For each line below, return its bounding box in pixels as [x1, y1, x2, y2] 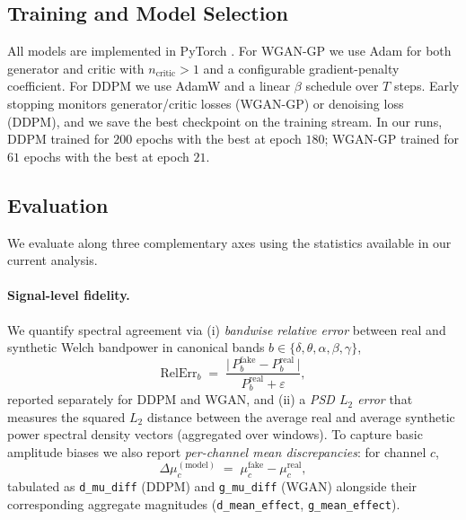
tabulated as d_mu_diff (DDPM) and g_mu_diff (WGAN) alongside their [7, 477, 418, 496]
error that [357, 390, 413, 409]
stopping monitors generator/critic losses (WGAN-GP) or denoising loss [7, 93, 404, 112]
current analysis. [7, 251, 98, 269]
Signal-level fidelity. [7, 286, 130, 304]
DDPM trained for [7, 129, 110, 148]
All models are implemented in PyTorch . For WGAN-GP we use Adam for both [7, 41, 452, 60]
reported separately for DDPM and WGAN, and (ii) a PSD [7, 390, 335, 409]
